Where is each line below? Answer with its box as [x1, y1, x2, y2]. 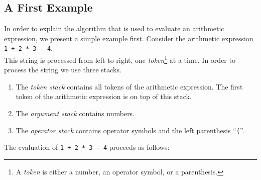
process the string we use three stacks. [4, 64, 121, 75]
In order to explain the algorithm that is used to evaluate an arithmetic [4, 23, 224, 34]
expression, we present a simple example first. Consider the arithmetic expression [4, 33, 253, 43]
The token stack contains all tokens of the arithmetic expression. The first [16, 81, 243, 92]
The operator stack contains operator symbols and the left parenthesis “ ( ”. [16, 125, 244, 135]
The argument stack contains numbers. [16, 108, 135, 119]
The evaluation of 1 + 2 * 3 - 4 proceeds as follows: [4, 142, 170, 152]
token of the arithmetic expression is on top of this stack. [16, 91, 192, 102]
